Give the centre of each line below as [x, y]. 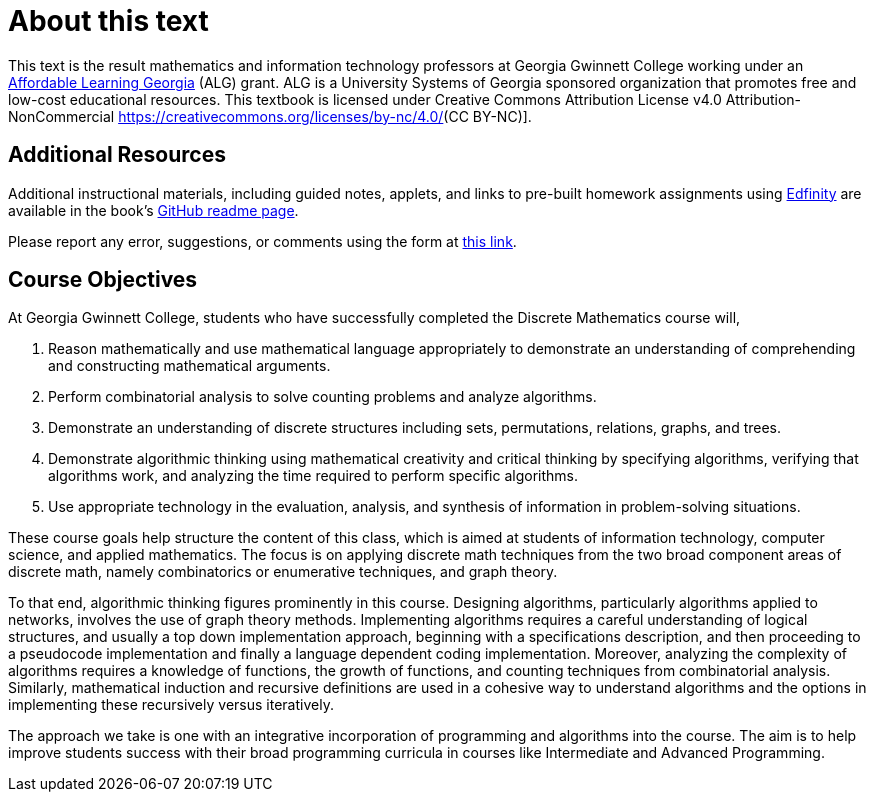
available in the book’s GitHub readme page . [153, 210]
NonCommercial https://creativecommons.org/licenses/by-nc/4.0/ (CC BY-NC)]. [270, 116]
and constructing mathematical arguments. [189, 366]
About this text [108, 21]
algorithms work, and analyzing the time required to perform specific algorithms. [313, 476]
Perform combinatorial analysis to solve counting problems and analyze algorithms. [322, 397]
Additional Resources [117, 155]
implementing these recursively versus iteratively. [171, 705]
